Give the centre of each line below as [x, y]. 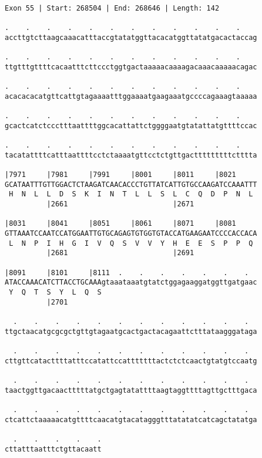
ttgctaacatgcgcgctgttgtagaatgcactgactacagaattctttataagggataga [131, 331]
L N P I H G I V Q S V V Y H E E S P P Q [131, 243]
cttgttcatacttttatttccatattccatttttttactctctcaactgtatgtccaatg [131, 361]
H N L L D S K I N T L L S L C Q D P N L [131, 194]
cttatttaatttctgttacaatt [53, 449]
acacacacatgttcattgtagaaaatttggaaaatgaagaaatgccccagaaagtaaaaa [131, 96]
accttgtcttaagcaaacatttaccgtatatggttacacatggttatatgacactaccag [131, 37]
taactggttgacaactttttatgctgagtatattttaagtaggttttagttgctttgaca [131, 390]
